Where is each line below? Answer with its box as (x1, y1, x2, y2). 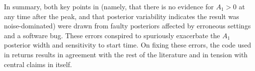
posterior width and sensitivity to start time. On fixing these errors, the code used (4, 40, 251, 50)
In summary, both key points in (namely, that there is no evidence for (4, 1, 214, 11)
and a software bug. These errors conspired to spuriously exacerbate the (4, 30, 220, 40)
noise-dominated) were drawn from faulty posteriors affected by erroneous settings (4, 21, 251, 31)
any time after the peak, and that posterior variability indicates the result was (4, 11, 239, 21)
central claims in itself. (4, 59, 72, 69)
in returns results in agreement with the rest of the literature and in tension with (4, 49, 248, 59)
